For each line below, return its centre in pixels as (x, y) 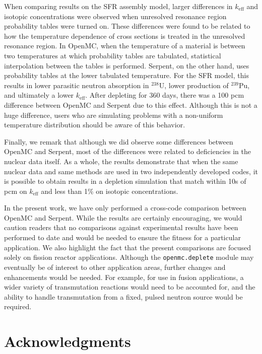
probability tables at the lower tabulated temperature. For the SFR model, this (126, 75)
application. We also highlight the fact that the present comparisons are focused (128, 247)
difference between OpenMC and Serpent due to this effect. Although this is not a (131, 104)
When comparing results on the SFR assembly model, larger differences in (118, 6)
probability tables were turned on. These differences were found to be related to (127, 26)
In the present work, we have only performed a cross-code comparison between (125, 208)
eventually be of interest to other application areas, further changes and (115, 267)
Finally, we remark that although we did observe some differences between (119, 141)
